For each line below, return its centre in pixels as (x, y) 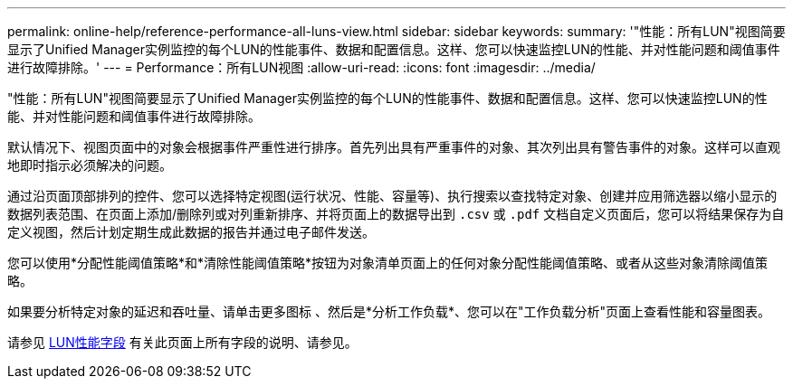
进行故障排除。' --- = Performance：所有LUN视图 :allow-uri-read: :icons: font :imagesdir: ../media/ (301, 67)
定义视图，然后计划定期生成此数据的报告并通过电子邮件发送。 (191, 232)
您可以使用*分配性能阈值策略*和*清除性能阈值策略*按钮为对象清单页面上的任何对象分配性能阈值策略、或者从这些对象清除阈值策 (388, 263)
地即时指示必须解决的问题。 (90, 165)
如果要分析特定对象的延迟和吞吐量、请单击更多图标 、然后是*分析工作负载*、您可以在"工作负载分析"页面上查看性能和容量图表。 (389, 311)
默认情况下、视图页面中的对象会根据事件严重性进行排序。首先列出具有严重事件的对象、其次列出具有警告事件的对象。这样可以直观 (394, 147)
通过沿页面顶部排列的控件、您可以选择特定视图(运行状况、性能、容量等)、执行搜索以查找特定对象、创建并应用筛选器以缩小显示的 (392, 196)
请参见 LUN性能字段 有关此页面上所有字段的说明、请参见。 (182, 342)
